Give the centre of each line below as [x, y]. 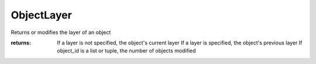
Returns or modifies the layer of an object [61, 32]
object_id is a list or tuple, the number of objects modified [126, 51]
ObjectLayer [42, 15]
